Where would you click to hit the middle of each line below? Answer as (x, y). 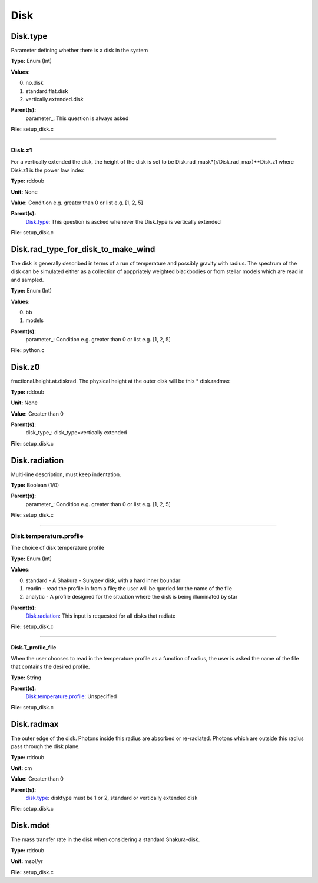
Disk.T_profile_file (34, 648)
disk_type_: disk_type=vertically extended (76, 433)
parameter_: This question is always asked (77, 118)
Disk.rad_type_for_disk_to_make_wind (83, 249)
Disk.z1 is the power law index (47, 170)
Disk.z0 (26, 367)
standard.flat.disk (47, 91)
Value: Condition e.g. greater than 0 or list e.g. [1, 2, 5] (77, 203)
